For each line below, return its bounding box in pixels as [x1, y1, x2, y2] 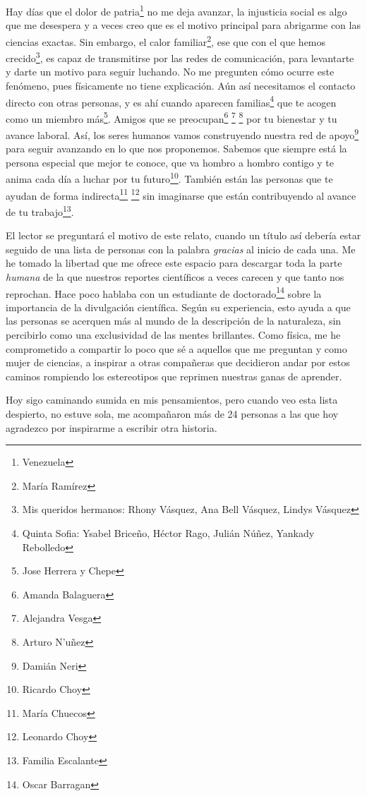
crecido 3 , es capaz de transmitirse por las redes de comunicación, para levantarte [6, 49, 354, 65]
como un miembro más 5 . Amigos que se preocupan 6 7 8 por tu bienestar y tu [6, 109, 337, 126]
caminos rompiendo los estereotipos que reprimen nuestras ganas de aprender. [6, 368, 342, 383]
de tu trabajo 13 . [6, 202, 74, 219]
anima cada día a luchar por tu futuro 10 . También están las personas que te [6, 169, 333, 186]
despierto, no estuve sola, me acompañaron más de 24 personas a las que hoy [6, 406, 339, 421]
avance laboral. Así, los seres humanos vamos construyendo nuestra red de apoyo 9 [6, 126, 359, 142]
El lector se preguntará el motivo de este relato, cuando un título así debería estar [6, 228, 361, 243]
